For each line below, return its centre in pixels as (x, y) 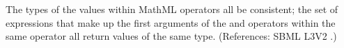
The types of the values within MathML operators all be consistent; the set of (172, 9)
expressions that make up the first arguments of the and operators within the (171, 22)
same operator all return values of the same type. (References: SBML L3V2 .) (171, 36)
